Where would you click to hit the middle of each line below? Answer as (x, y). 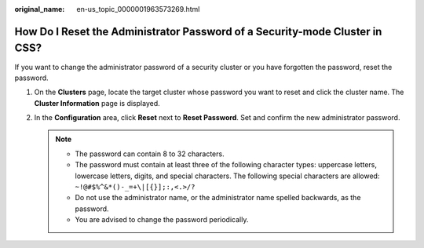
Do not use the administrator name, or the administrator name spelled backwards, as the (218, 198)
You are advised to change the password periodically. (162, 220)
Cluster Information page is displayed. (97, 103)
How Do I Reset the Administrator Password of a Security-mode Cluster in (198, 31)
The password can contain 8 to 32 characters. (150, 154)
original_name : (40, 9)
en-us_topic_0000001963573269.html (138, 9)
